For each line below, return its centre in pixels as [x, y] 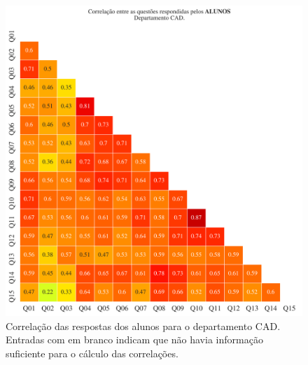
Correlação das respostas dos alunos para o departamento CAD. [143, 325]
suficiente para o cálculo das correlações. [92, 353]
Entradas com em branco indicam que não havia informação [134, 339]
